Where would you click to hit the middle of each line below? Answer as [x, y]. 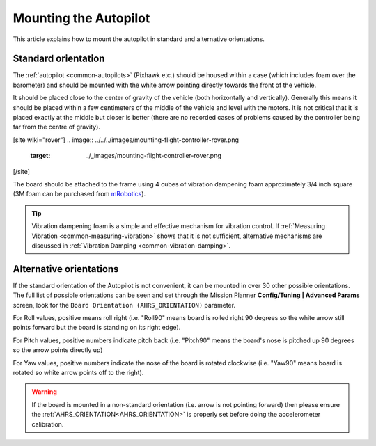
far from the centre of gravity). [57, 127]
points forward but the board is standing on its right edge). [97, 328]
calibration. [48, 424]
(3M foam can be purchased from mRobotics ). [79, 194]
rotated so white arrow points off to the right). [78, 372]
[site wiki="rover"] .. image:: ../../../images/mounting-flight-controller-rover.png [126, 140]
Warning [44, 392]
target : [40, 156]
